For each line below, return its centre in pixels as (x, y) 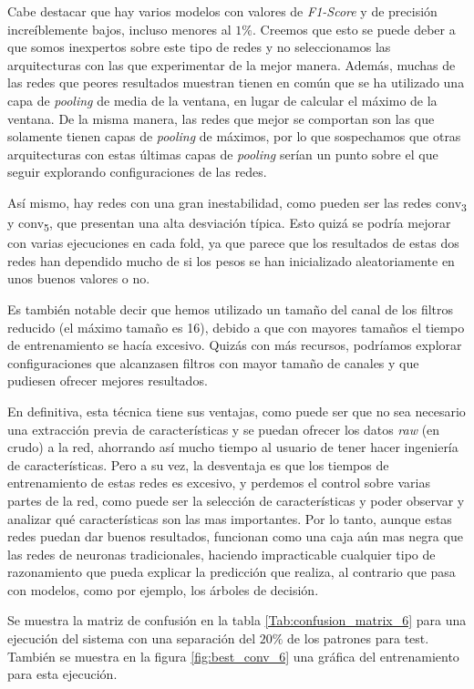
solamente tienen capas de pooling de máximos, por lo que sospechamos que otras (234, 136)
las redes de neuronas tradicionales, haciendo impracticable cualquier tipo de (222, 554)
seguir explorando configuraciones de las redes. (137, 172)
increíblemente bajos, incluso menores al (119, 29)
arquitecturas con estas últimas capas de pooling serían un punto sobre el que (223, 154)
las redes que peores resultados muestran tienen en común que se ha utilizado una (236, 82)
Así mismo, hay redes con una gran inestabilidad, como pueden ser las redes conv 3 (237, 203)
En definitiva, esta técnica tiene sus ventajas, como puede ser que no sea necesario (237, 411)
